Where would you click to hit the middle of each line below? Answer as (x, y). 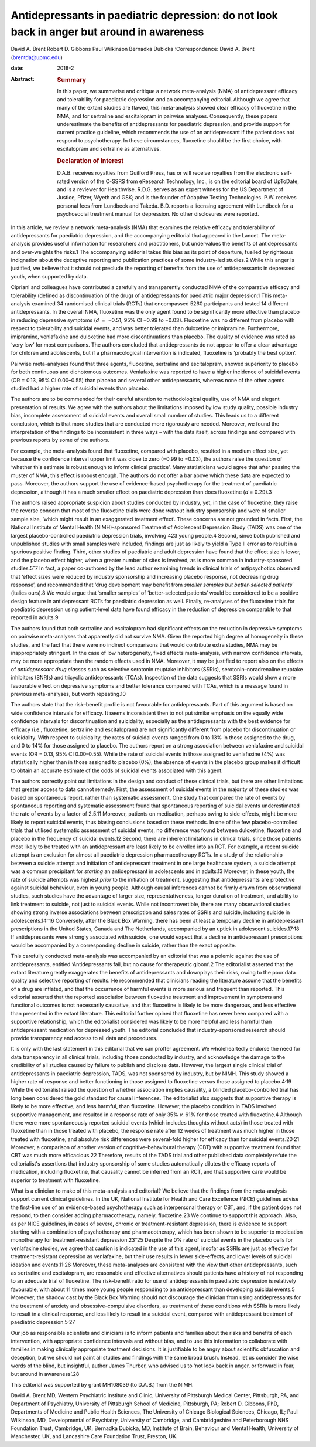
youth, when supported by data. (49, 276)
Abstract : (23, 79)
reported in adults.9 (35, 617)
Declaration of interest (90, 161)
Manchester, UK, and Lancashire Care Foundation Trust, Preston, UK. (94, 1436)
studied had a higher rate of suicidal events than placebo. (80, 388)
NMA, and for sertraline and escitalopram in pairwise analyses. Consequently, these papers (167, 116)
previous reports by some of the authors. (60, 440)
